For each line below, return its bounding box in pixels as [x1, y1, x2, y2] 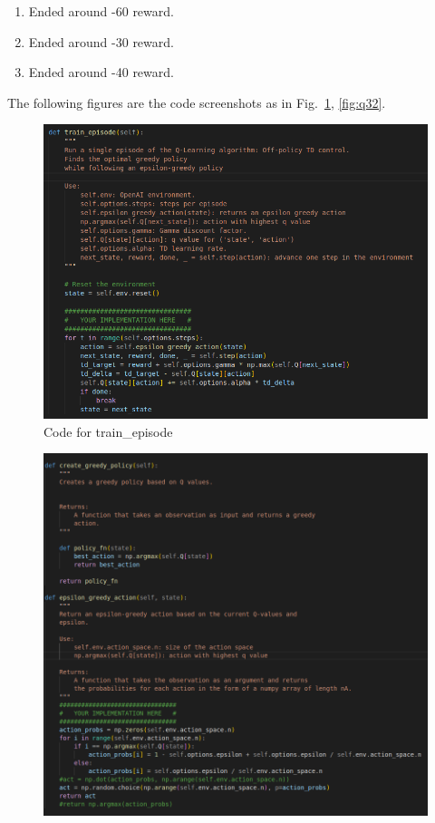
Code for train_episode [43, 421, 173, 441]
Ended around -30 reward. [28, 32, 174, 51]
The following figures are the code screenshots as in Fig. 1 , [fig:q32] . [7, 92, 386, 111]
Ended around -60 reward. [28, 2, 174, 20]
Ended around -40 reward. [28, 63, 174, 82]
